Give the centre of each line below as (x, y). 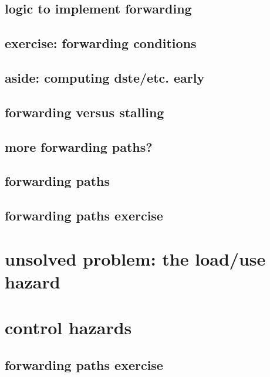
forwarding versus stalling (85, 112)
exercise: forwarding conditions (101, 43)
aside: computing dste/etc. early (105, 77)
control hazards (68, 327)
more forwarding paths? (79, 146)
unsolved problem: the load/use (135, 258)
